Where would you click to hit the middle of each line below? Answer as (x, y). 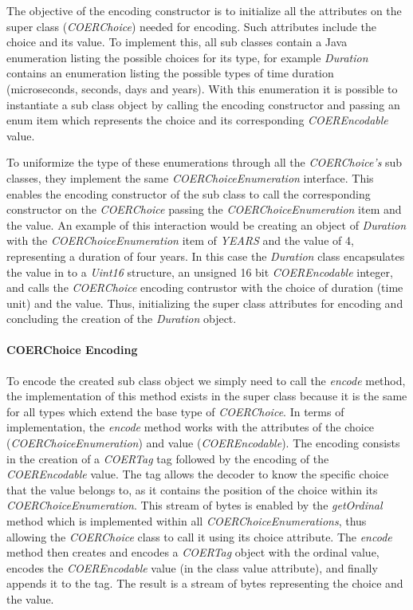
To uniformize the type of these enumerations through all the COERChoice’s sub (205, 162)
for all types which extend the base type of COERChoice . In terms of (175, 411)
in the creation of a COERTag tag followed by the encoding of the (168, 458)
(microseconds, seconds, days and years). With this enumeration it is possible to (202, 88)
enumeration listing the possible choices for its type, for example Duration (187, 57)
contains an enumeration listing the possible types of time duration (170, 73)
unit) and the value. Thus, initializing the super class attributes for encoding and (205, 303)
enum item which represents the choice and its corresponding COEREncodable (197, 120)
